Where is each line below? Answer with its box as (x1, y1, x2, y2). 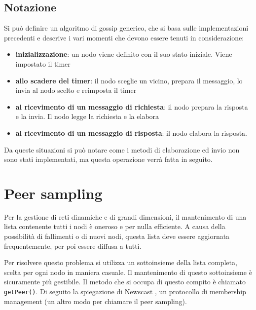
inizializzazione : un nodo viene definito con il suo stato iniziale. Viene (15, 49, 232, 59)
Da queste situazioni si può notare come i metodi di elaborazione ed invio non (4, 144, 240, 155)
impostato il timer (15, 58, 71, 69)
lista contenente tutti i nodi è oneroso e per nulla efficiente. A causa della (4, 221, 225, 232)
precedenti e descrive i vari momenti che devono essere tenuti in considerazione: (4, 32, 244, 42)
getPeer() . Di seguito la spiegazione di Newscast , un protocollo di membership (4, 286, 246, 297)
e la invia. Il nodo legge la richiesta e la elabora (15, 111, 159, 121)
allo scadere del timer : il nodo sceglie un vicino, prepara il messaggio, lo (15, 75, 243, 85)
